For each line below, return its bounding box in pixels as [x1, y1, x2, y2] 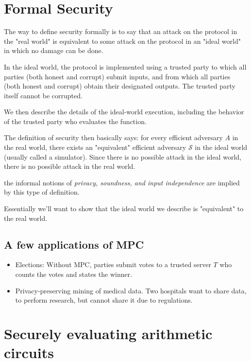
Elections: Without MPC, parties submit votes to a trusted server [15, 259, 211, 270]
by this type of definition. [4, 187, 80, 197]
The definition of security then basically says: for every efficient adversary [4, 132, 223, 143]
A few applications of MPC [4, 236, 144, 252]
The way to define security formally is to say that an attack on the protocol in [4, 26, 237, 36]
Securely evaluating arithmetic [4, 323, 213, 343]
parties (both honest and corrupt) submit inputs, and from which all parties [4, 71, 231, 81]
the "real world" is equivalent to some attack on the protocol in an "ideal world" [4, 36, 241, 46]
